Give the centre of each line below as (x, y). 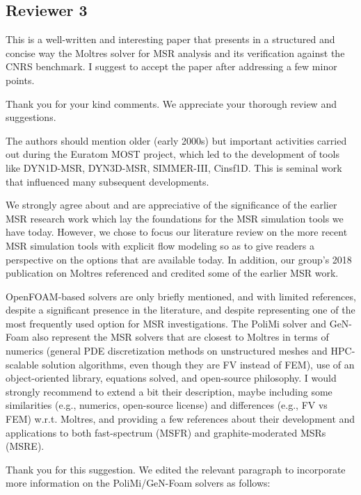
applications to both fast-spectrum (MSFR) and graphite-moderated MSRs (166, 432)
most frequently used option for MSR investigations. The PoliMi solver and (166, 323)
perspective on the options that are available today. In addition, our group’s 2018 (179, 259)
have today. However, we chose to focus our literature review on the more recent (177, 232)
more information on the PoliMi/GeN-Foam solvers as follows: (138, 483)
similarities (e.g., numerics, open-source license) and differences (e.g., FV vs (167, 405)
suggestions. (31, 117)
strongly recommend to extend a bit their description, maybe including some (169, 391)
